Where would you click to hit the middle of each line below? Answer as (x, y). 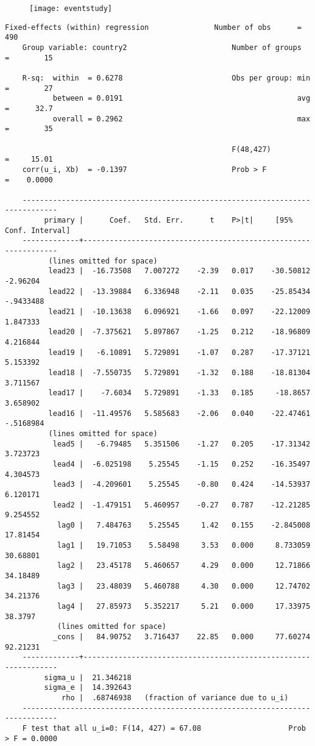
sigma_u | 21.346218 (88, 677)
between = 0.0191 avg (182, 99)
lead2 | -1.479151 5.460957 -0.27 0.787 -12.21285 (182, 505)
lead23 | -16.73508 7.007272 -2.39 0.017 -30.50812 (179, 271)
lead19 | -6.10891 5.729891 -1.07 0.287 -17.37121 (179, 352)
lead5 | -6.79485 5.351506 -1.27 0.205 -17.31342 (182, 444)
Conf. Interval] (38, 230)
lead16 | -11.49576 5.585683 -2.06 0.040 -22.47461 (179, 413)
